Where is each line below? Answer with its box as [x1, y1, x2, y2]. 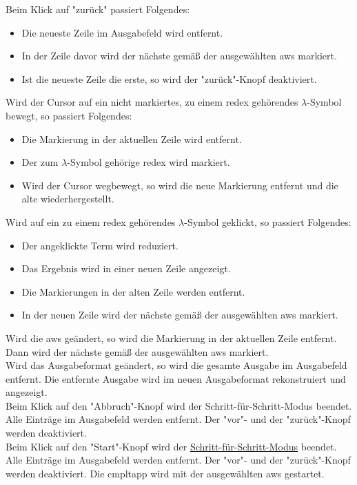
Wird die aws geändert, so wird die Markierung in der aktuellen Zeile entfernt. [6, 330, 337, 345]
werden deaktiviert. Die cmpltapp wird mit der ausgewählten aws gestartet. [6, 466, 325, 480]
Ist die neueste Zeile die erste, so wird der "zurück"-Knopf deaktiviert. [21, 71, 317, 86]
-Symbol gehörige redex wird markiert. [67, 155, 230, 169]
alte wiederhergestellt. [21, 191, 114, 206]
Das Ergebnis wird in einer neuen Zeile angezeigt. [21, 261, 231, 276]
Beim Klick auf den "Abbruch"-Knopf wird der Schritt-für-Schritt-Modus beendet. [6, 398, 352, 412]
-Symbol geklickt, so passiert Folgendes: [184, 214, 351, 229]
